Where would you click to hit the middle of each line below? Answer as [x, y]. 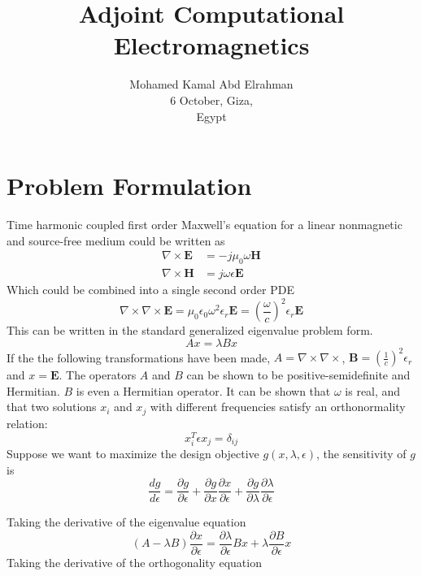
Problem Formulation [129, 186]
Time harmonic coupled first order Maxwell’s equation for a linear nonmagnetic [204, 225]
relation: [27, 423]
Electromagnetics [211, 45]
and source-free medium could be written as [116, 240]
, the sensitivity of [361, 454]
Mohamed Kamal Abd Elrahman [211, 84]
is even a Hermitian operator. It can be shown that [203, 390]
